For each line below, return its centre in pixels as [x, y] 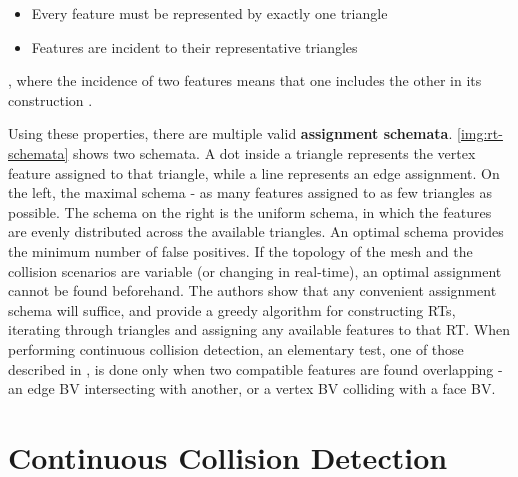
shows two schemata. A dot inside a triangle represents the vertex [274, 152]
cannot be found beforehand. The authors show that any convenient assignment [252, 290]
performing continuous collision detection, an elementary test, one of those [236, 348]
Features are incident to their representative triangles [194, 46]
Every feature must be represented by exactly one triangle [209, 13]
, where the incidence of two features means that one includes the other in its [245, 80]
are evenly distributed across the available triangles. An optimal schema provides [256, 231]
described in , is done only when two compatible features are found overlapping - [255, 368]
